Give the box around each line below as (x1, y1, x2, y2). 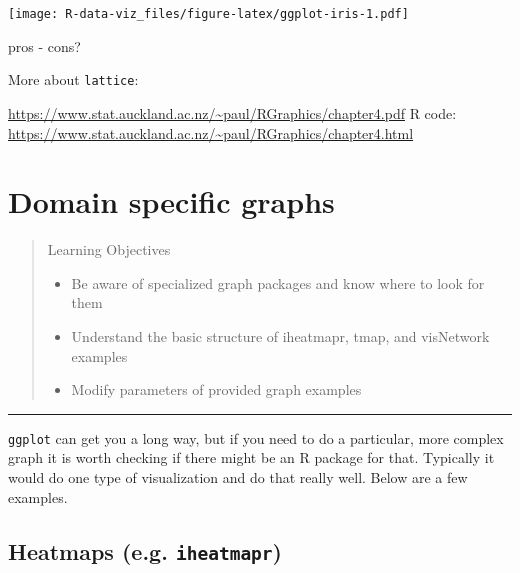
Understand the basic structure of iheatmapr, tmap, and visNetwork (71, 326, 490, 346)
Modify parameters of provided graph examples (71, 379, 362, 400)
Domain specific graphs (8, 181, 335, 222)
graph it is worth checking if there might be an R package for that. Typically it (8, 447, 495, 468)
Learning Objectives (47, 239, 171, 260)
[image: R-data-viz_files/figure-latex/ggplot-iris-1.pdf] (8, 7, 409, 21)
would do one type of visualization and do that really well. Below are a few (8, 467, 468, 488)
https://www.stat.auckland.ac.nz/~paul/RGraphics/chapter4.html (8, 122, 414, 143)
